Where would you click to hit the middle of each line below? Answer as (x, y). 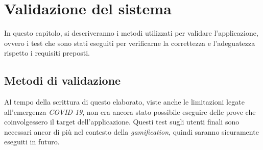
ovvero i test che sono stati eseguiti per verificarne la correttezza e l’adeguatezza (130, 43)
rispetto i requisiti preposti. (47, 53)
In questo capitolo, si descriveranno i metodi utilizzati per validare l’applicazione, (131, 33)
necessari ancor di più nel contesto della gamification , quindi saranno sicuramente (131, 131)
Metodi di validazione (63, 80)
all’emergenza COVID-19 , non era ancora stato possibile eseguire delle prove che (130, 111)
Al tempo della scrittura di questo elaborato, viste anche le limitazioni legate (124, 102)
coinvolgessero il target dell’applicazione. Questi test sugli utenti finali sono (122, 122)
